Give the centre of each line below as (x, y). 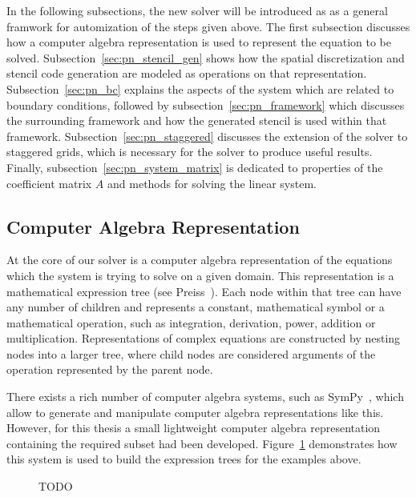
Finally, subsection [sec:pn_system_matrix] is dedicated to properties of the (195, 167)
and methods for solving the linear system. (212, 183)
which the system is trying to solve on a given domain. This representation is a (200, 275)
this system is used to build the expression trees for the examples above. (184, 459)
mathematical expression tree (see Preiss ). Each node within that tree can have (204, 291)
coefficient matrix (49, 183)
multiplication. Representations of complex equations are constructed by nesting (204, 338)
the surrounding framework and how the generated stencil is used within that (197, 120)
